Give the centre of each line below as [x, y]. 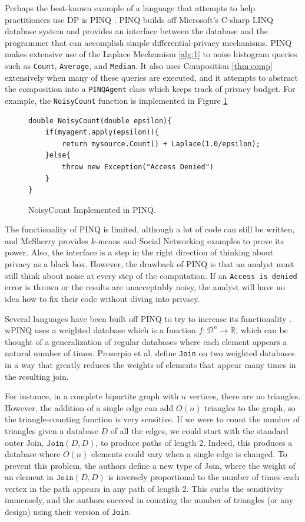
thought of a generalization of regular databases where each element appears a [146, 341]
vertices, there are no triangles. [245, 396]
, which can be [262, 330]
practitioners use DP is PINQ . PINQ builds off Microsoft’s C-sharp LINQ [139, 19]
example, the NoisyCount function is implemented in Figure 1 [116, 100]
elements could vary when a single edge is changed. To [189, 454]
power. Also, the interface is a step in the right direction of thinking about [139, 252]
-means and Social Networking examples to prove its [190, 240]
